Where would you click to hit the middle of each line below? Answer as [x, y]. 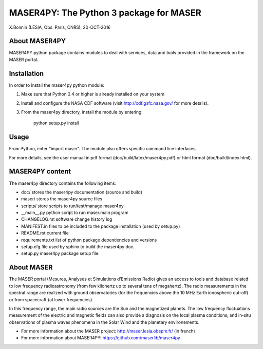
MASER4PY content [40, 171]
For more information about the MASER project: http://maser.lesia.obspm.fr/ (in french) [108, 331]
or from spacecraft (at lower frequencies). [51, 299]
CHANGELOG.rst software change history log [66, 219]
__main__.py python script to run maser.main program [75, 213]
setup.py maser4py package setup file [60, 253]
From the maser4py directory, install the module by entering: [82, 112]
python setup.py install [56, 123]
